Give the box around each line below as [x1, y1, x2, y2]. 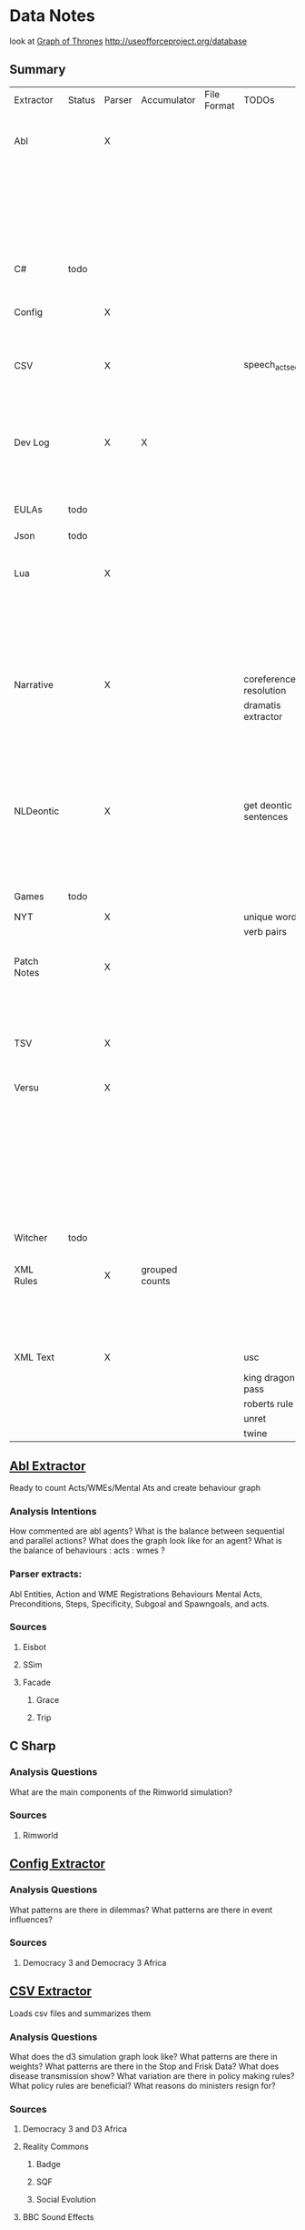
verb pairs [243, 926, 288, 938]
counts [141, 1275, 171, 1288]
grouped [141, 1263, 178, 1276]
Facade [22, 1677, 52, 1688]
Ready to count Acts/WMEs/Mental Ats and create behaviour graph [9, 1482, 261, 1493]
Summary [9, 62, 66, 77]
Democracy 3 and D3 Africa [22, 2124, 127, 2134]
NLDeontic [14, 805, 60, 817]
